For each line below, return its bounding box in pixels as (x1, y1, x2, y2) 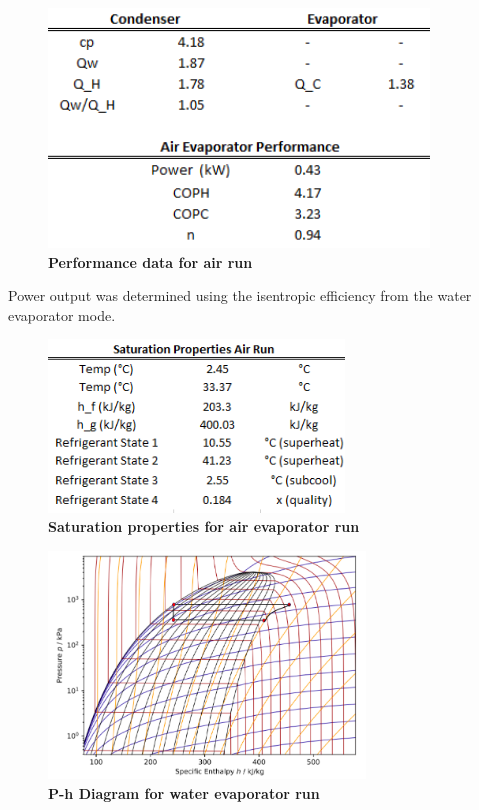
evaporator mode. (8, 304, 116, 325)
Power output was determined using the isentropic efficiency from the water (8, 285, 472, 306)
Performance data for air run (48, 251, 253, 272)
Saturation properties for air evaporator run (48, 516, 360, 537)
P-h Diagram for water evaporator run (48, 782, 320, 803)
